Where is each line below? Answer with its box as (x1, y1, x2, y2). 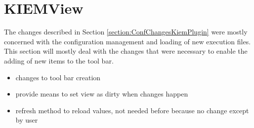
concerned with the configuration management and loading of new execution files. (4, 36, 251, 46)
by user (15, 115, 38, 125)
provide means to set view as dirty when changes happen (15, 89, 188, 99)
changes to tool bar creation (15, 72, 101, 82)
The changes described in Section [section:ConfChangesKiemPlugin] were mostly (4, 27, 248, 37)
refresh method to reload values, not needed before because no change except (15, 105, 249, 115)
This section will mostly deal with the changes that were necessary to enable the (4, 46, 248, 56)
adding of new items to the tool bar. (4, 55, 114, 65)
